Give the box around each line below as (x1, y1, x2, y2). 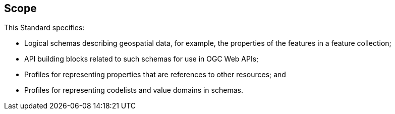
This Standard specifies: (4, 23, 85, 32)
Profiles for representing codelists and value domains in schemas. (24, 86, 243, 95)
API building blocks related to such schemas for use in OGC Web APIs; (24, 54, 259, 64)
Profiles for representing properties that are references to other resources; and (24, 70, 286, 79)
